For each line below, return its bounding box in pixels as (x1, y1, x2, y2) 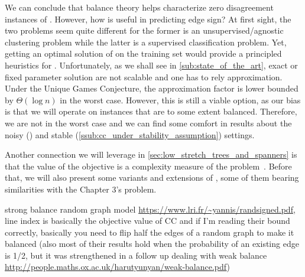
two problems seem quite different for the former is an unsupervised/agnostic (5, 24, 284, 37)
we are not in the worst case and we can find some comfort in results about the (5, 116, 292, 129)
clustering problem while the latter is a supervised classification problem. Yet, (5, 35, 287, 48)
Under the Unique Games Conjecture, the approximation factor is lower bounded (5, 82, 298, 94)
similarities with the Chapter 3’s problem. (5, 183, 157, 195)
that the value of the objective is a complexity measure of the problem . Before (5, 159, 292, 172)
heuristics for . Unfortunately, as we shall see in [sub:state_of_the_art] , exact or (5, 58, 298, 71)
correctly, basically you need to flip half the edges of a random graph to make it (5, 226, 294, 238)
